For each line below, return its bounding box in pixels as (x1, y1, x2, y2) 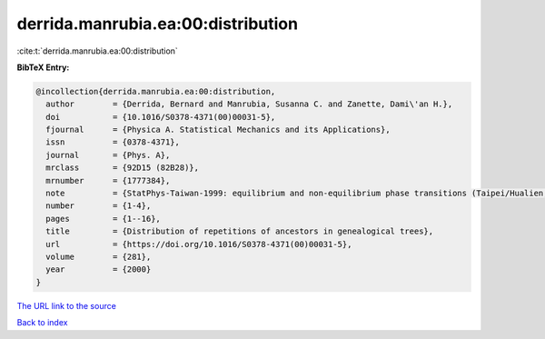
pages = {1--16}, (45, 214, 161, 224)
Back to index (16, 317, 68, 328)
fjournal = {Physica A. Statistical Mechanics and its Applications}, (45, 125, 391, 135)
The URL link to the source (16, 300, 117, 311)
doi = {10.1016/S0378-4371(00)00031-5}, (45, 112, 276, 122)
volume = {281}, (45, 252, 152, 262)
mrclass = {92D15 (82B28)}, (45, 163, 200, 173)
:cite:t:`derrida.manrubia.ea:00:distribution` (16, 45, 179, 56)
